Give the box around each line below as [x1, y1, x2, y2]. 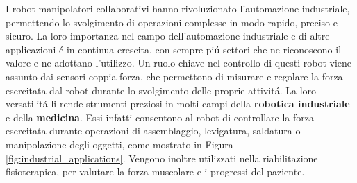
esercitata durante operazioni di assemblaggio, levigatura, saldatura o [6, 123, 301, 138]
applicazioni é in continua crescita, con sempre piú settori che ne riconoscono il [6, 42, 342, 56]
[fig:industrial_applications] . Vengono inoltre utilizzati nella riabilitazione [6, 150, 318, 165]
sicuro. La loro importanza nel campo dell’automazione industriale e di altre [6, 28, 330, 43]
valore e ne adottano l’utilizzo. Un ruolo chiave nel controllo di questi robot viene [6, 55, 352, 70]
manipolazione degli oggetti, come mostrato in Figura [6, 137, 233, 151]
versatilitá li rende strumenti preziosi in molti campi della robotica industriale [6, 96, 350, 111]
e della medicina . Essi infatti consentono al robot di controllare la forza [6, 110, 314, 124]
